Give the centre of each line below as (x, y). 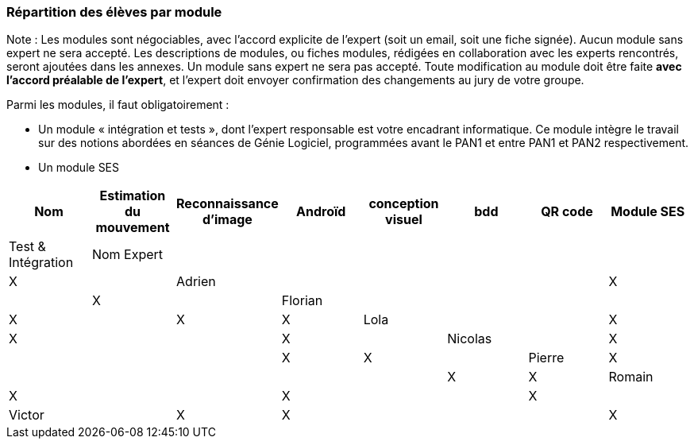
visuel (404, 220)
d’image (227, 220)
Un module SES (79, 168)
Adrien (196, 282)
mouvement (133, 228)
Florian (302, 301)
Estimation (133, 196)
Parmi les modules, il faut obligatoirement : (118, 105)
